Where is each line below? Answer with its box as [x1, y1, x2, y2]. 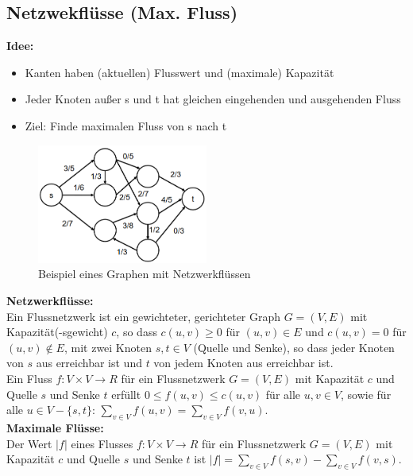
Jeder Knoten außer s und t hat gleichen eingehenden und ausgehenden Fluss [25, 91, 401, 107]
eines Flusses [71, 435, 133, 451]
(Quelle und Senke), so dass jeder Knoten [193, 339, 395, 355]
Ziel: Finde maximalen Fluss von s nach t [25, 117, 227, 134]
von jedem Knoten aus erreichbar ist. [153, 354, 334, 371]
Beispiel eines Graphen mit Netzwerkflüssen [38, 265, 251, 282]
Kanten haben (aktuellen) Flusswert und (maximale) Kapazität [25, 64, 334, 80]
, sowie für [341, 385, 392, 402]
